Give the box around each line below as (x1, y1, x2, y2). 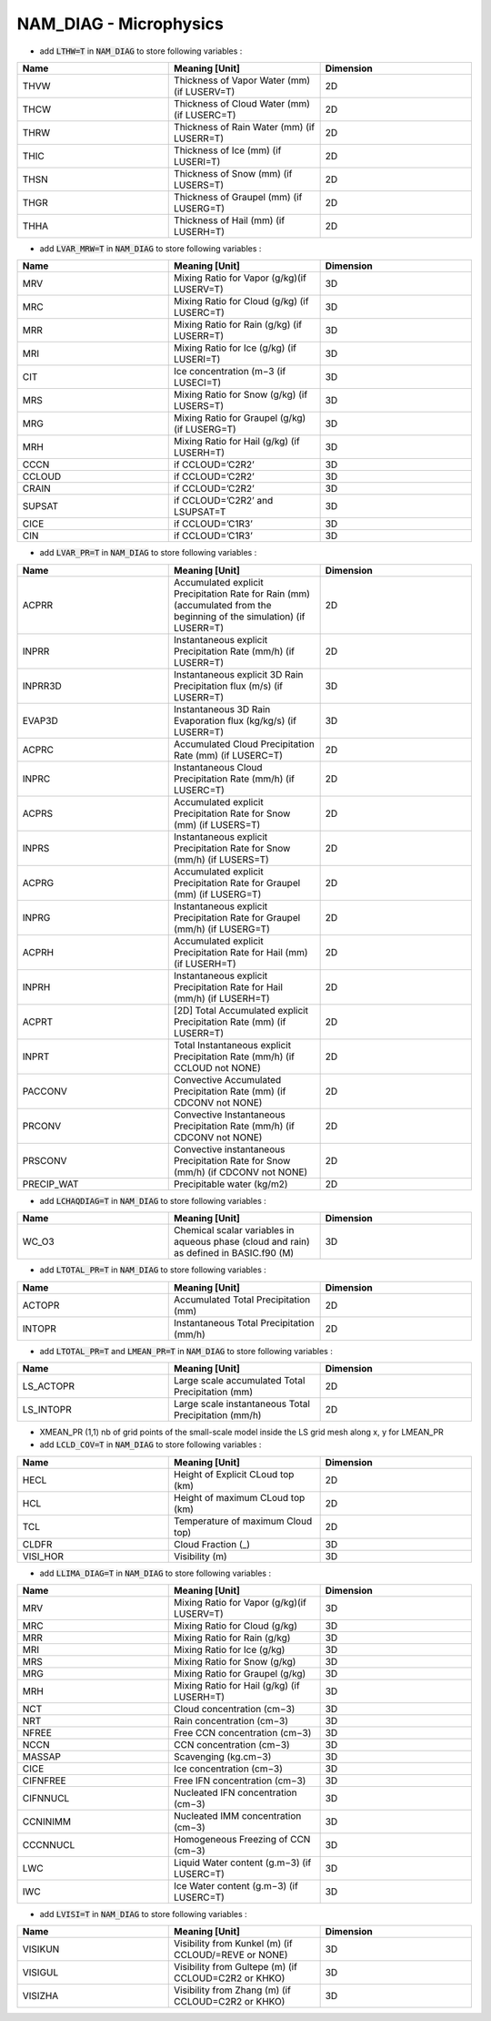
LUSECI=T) (174, 376, 222, 389)
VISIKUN (22, 1943, 60, 1955)
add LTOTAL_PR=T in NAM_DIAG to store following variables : (39, 1264, 267, 1275)
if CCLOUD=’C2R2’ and (174, 495, 274, 507)
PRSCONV (22, 1154, 67, 1167)
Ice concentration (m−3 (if (174, 365, 286, 378)
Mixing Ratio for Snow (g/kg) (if (174, 388, 308, 401)
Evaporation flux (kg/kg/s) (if (174, 714, 297, 727)
